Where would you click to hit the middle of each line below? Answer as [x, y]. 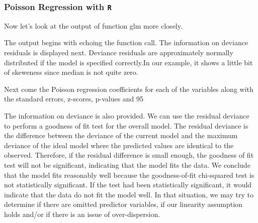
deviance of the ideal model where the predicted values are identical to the [119, 145]
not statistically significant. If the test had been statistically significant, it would [128, 185]
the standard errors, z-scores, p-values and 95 [74, 99]
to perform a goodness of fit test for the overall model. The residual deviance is [126, 125]
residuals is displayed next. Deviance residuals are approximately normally [119, 52]
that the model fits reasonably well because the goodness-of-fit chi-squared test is [129, 175]
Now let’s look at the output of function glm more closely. [93, 25]
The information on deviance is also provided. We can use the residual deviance [127, 115]
